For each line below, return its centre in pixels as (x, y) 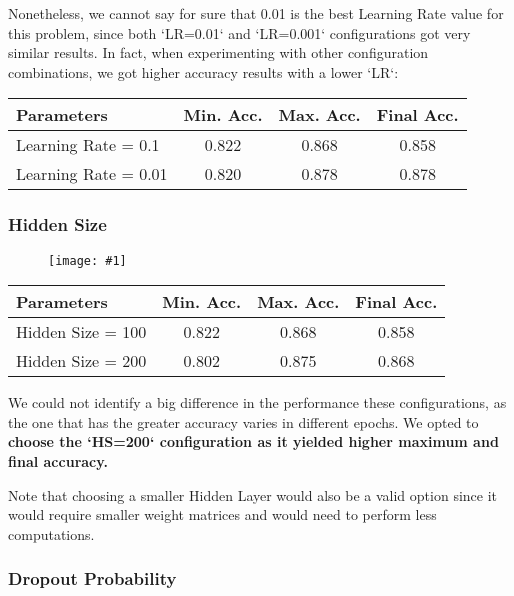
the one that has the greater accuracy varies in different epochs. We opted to (243, 421)
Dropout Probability (92, 578)
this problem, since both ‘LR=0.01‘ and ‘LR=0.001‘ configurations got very (239, 32)
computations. (51, 533)
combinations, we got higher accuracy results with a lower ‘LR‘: (203, 71)
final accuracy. (58, 461)
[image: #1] (87, 260)
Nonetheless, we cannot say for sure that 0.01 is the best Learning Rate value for (256, 13)
